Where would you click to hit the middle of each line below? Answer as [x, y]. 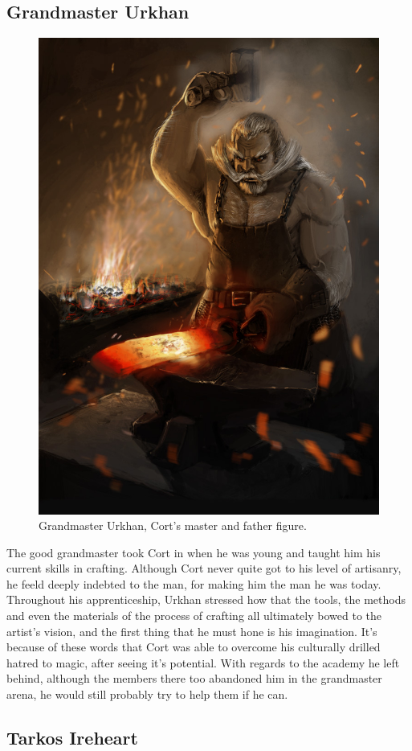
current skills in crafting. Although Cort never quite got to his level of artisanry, [204, 568]
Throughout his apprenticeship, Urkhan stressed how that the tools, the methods [206, 599]
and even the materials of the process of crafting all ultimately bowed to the [194, 616]
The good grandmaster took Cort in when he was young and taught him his [194, 552]
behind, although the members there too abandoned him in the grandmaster [194, 678]
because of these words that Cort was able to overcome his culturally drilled [194, 647]
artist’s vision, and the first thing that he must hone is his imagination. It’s [192, 631]
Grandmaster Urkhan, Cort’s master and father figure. [173, 525]
